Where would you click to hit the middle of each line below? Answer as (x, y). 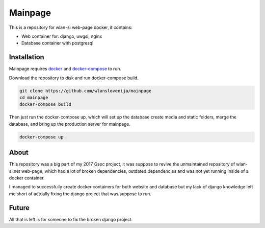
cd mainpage (34, 98)
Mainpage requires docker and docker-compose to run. (65, 69)
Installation (26, 57)
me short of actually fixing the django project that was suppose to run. (80, 194)
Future (19, 208)
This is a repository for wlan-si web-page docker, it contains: (71, 27)
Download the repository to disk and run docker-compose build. (74, 78)
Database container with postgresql (57, 43)
